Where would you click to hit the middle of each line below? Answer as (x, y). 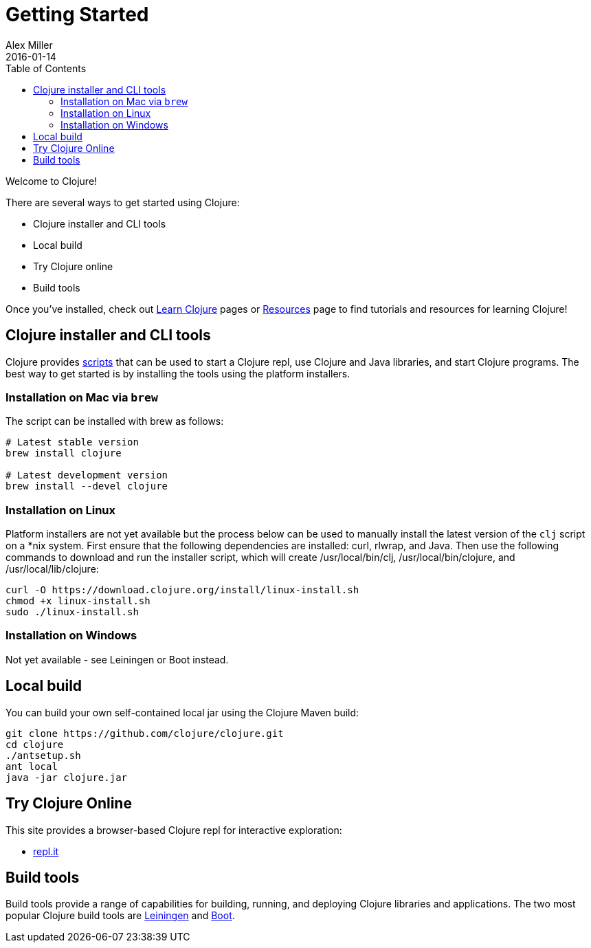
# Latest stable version (72, 442)
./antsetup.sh (43, 755)
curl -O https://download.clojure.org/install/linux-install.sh (182, 590)
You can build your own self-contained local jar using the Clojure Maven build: (182, 712)
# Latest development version (87, 475)
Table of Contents (46, 68)
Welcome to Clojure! (52, 181)
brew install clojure (64, 453)
